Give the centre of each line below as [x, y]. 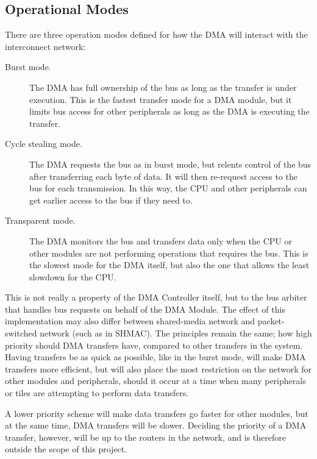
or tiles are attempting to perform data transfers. [97, 393]
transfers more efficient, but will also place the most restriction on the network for [158, 368]
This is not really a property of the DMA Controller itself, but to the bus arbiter [156, 297]
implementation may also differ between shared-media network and [130, 321]
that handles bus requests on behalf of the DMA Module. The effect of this [145, 309]
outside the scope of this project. [66, 449]
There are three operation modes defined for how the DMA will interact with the [156, 34]
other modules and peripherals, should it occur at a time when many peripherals [155, 381]
